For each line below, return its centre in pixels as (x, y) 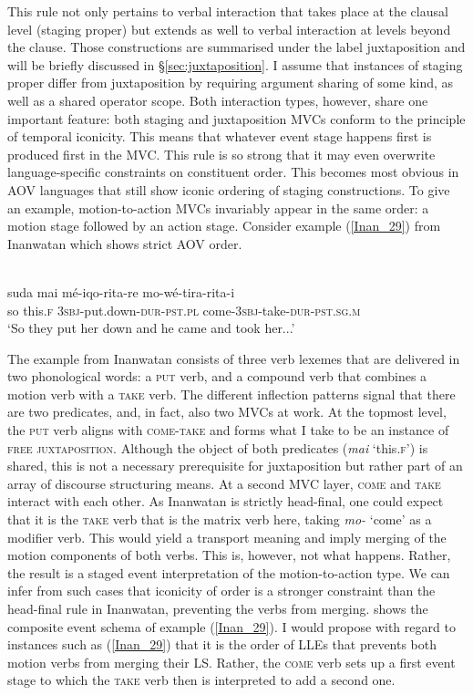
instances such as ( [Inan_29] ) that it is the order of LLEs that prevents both (222, 644)
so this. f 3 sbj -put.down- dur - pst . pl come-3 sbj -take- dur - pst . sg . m (184, 310)
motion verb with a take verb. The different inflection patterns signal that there (231, 394)
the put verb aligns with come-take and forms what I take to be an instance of (228, 430)
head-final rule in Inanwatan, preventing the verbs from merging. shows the (218, 608)
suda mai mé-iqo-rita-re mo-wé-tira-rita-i (121, 291)
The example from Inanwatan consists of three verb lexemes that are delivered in (234, 358)
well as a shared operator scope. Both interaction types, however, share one (218, 100)
